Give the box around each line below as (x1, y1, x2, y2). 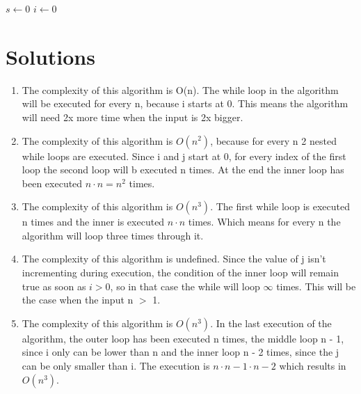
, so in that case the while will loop (110, 278, 260, 293)
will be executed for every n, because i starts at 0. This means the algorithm (22, 96, 348, 111)
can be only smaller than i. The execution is (22, 358, 210, 373)
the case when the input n (22, 292, 134, 307)
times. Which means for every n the (188, 214, 341, 229)
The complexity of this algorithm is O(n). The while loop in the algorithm (22, 82, 339, 97)
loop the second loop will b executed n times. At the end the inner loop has (22, 162, 344, 177)
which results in (279, 358, 346, 373)
